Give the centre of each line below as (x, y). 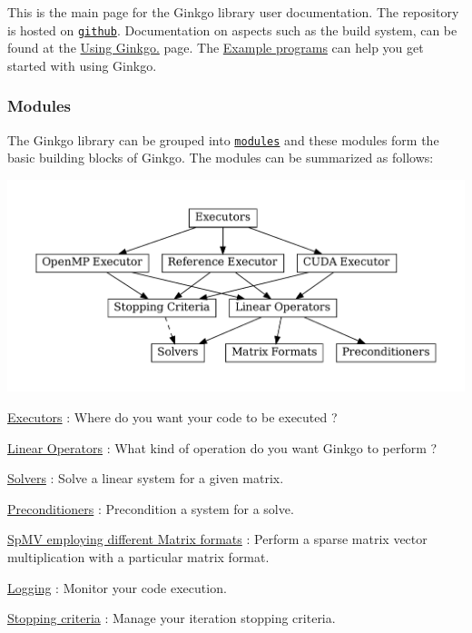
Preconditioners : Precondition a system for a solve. (151, 508)
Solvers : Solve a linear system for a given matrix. (146, 478)
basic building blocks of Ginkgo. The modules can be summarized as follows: (221, 158)
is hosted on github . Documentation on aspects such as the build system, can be (232, 30)
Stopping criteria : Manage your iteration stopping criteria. (172, 618)
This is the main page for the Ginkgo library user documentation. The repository (233, 12)
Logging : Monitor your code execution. (117, 587)
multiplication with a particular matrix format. (138, 556)
